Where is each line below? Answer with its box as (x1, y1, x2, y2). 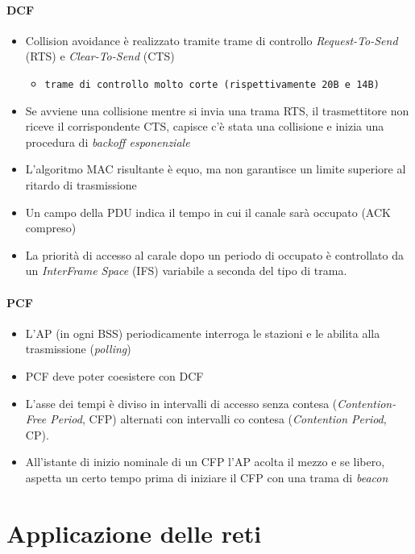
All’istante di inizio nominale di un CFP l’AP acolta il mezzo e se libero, (25, 453, 385, 470)
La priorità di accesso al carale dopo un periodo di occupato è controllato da (25, 246, 404, 263)
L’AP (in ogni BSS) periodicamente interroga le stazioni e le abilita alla (25, 324, 380, 341)
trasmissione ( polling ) (25, 340, 131, 357)
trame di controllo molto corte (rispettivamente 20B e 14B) (44, 78, 380, 90)
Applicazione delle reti (6, 516, 262, 549)
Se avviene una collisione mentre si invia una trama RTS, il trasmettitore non (25, 102, 409, 119)
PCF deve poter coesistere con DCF (25, 367, 204, 384)
